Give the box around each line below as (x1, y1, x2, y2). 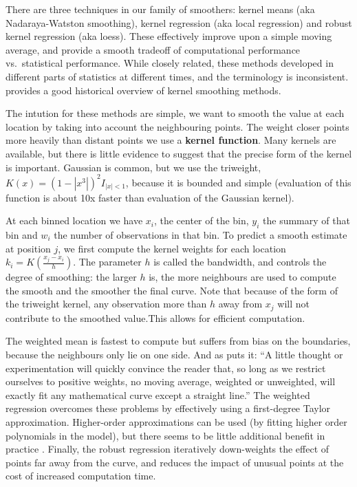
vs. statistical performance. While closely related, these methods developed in (6, 56, 334, 70)
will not (277, 296, 310, 311)
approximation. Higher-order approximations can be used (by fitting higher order (6, 415, 347, 429)
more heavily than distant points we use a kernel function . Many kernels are (6, 133, 336, 147)
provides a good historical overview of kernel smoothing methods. (6, 83, 281, 97)
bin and (6, 228, 38, 242)
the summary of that (263, 213, 350, 228)
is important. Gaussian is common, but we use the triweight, (6, 160, 261, 174)
